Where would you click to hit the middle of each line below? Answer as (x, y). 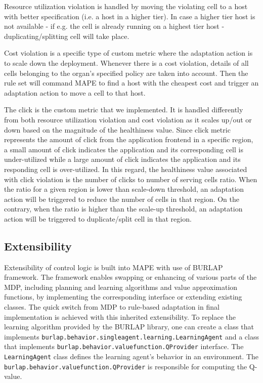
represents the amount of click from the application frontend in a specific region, (129, 139)
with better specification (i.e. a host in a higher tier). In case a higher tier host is (130, 16)
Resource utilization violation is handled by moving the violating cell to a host (126, 6)
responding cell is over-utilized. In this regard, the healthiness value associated (126, 169)
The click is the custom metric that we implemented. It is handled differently (124, 110)
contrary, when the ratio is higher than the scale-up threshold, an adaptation (123, 209)
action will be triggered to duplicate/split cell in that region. (98, 218)
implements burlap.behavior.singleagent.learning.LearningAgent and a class (131, 336)
